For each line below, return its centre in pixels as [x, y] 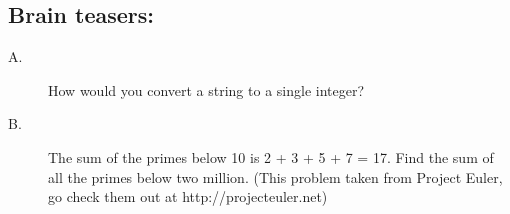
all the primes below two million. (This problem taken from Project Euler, [275, 176]
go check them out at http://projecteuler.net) [188, 196]
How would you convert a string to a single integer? [206, 89]
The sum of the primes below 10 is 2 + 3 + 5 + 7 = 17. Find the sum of [271, 156]
